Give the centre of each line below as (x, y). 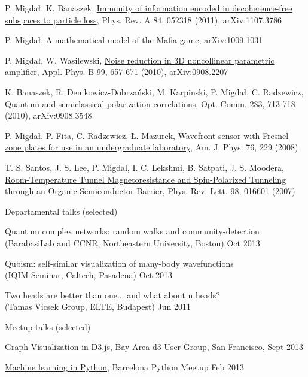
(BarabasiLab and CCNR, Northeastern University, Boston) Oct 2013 (132, 242)
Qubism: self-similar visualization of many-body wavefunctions (119, 263)
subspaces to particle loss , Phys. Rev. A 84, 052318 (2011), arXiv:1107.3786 (143, 19)
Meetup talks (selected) (48, 326)
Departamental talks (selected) (61, 211)
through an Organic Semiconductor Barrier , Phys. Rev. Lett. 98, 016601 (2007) (150, 191)
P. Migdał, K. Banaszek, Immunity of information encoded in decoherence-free (149, 8)
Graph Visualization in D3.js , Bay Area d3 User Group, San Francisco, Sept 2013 (154, 347)
